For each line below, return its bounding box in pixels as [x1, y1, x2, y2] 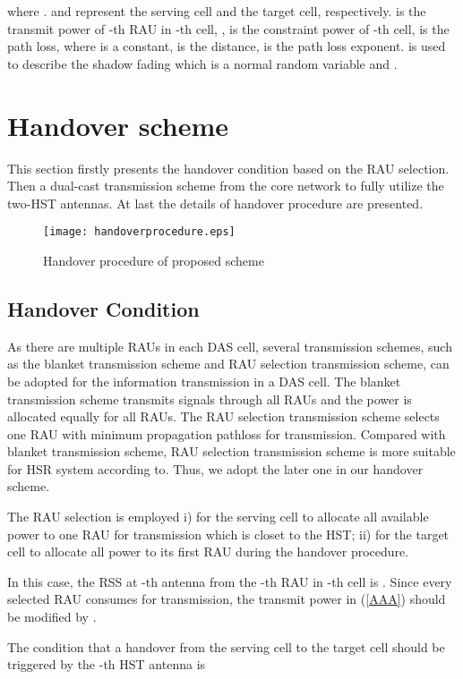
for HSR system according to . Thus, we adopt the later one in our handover [7, 459, 424, 478]
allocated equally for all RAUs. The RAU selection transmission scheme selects [7, 407, 440, 426]
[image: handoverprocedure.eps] [43, 225, 236, 239]
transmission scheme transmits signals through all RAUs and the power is [7, 389, 412, 408]
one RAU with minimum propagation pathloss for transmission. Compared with [7, 424, 446, 443]
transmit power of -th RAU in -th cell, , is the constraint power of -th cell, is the [7, 19, 450, 38]
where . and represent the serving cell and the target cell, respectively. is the [7, 2, 426, 20]
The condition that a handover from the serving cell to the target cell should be [7, 637, 445, 656]
